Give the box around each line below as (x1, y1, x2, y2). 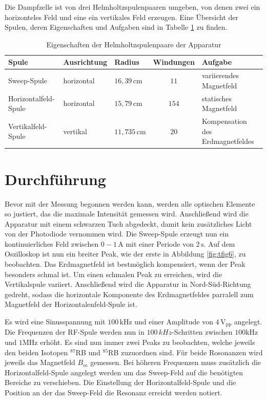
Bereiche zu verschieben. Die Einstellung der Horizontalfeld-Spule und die (5, 377, 236, 388)
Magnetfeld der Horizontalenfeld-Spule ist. (5, 299, 137, 309)
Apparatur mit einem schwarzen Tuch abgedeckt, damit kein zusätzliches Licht (5, 218, 252, 229)
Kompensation (201, 116, 247, 126)
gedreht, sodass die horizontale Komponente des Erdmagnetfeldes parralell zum (5, 288, 254, 299)
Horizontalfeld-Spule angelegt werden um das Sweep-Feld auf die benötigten (5, 367, 243, 377)
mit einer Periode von (126, 238, 194, 249)
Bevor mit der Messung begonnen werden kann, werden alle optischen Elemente (5, 198, 255, 209)
